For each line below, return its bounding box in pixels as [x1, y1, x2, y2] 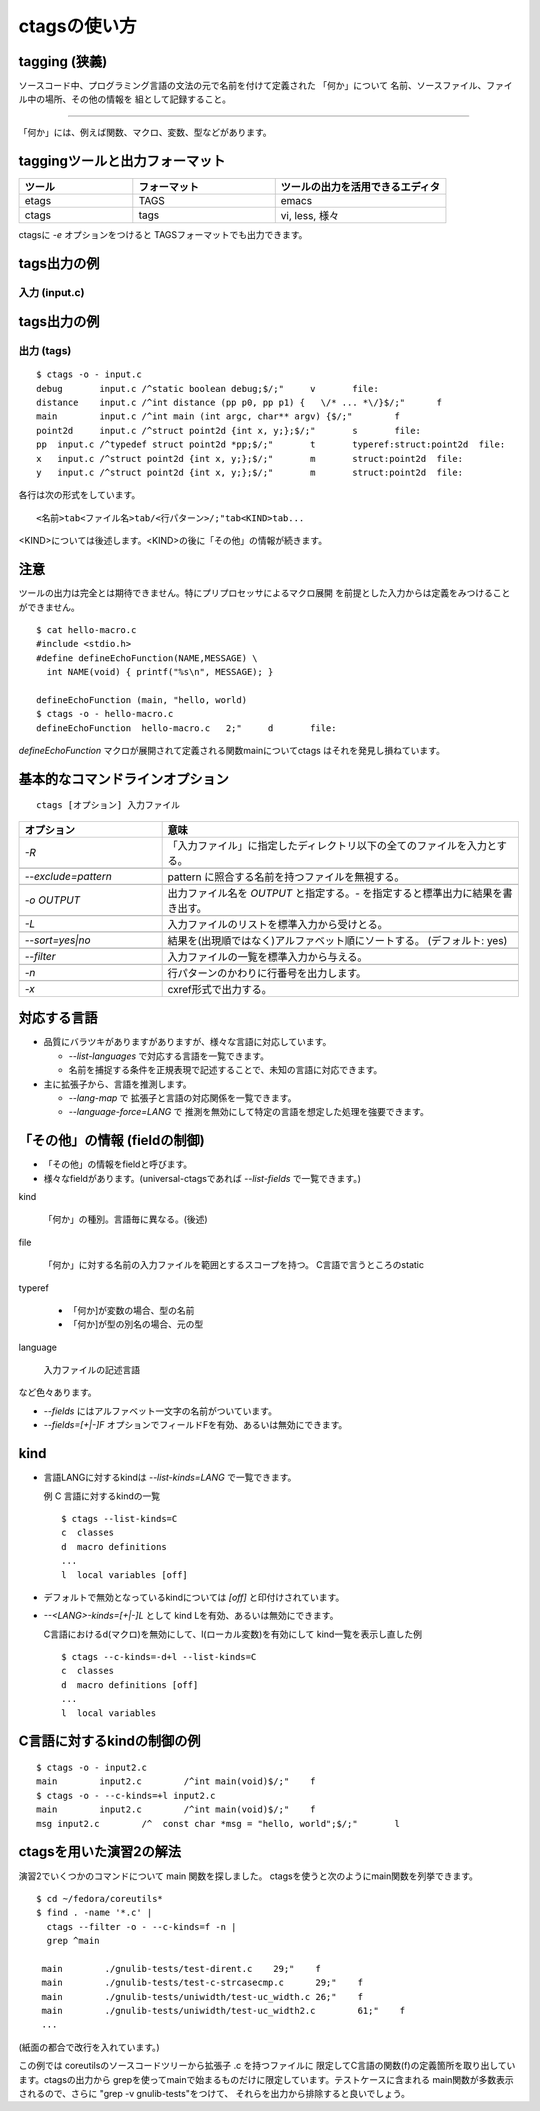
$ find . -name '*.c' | [36, 1907, 153, 1919]
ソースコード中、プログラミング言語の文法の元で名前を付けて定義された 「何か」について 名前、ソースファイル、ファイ [18, 80, 514, 92]
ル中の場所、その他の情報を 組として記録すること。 [18, 93, 232, 105]
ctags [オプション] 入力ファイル [36, 800, 180, 811]
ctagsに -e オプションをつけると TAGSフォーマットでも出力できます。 [18, 228, 308, 240]
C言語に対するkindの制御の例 [18, 1733, 201, 1750]
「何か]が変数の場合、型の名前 [68, 1304, 195, 1316]
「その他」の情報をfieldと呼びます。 [43, 1158, 193, 1170]
